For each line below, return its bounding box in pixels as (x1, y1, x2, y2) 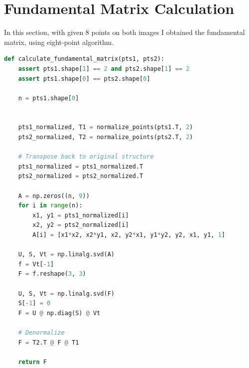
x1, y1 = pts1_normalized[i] (32, 211, 129, 219)
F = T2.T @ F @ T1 (18, 339, 79, 346)
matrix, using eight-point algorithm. (4, 36, 114, 47)
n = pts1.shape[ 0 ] (18, 94, 79, 102)
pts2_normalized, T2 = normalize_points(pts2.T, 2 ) (18, 134, 193, 141)
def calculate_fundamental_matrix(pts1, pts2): (4, 55, 165, 63)
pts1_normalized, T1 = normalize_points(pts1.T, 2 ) (18, 124, 193, 131)
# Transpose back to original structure (18, 153, 154, 161)
